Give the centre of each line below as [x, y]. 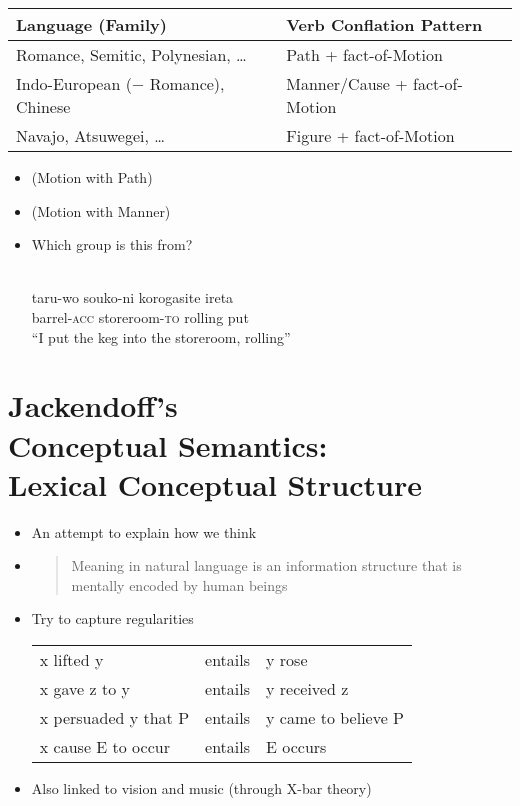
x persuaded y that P [114, 718]
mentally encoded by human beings [179, 584]
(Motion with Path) [92, 177]
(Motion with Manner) [101, 210]
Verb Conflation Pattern [384, 24]
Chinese [43, 106]
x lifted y [71, 660]
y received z [307, 689]
